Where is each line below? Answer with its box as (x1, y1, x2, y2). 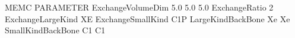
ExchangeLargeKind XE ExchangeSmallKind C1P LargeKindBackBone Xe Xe (5, 12, 290, 25)
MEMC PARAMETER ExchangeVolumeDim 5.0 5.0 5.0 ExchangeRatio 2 (5, 1, 274, 13)
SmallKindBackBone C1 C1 (5, 24, 106, 36)
